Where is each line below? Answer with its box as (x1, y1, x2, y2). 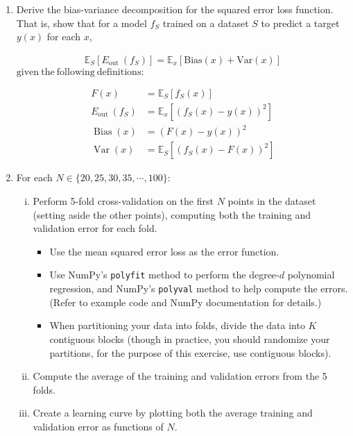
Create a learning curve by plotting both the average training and (33, 405, 313, 420)
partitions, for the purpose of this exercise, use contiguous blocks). (49, 345, 332, 360)
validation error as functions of (33, 419, 164, 433)
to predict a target (261, 15, 340, 30)
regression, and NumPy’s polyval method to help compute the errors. (49, 281, 348, 296)
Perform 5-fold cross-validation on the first (33, 194, 214, 208)
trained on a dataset (162, 15, 249, 30)
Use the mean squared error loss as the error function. (49, 244, 279, 258)
